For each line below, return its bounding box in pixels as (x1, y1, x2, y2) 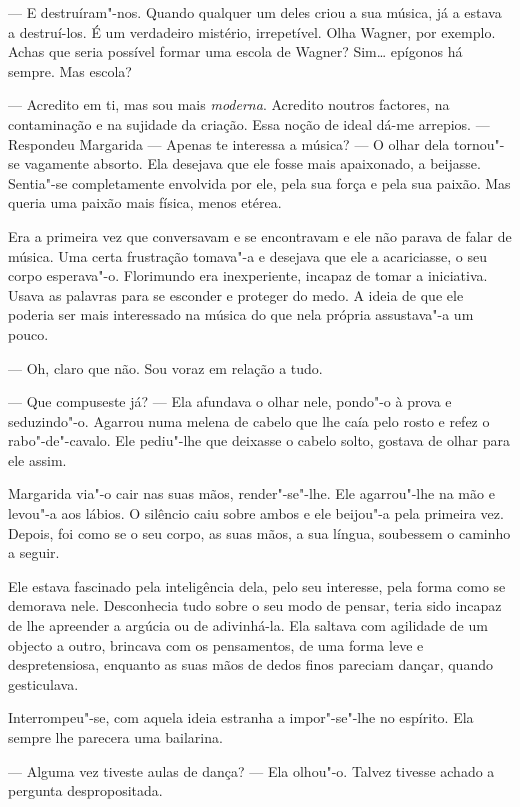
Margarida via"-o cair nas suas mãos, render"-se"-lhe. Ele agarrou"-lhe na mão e (8, 483, 495, 504)
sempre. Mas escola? (8, 60, 132, 81)
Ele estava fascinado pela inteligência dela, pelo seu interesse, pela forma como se (8, 575, 506, 596)
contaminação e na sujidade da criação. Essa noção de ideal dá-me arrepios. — (8, 113, 490, 134)
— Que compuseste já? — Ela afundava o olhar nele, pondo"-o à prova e (8, 391, 452, 412)
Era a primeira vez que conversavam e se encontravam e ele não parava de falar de (8, 225, 512, 246)
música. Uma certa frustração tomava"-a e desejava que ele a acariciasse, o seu (8, 245, 488, 266)
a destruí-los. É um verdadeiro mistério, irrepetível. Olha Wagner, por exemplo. (8, 21, 496, 42)
